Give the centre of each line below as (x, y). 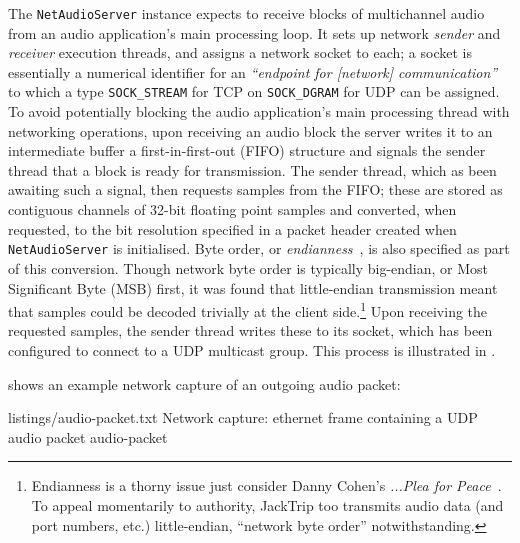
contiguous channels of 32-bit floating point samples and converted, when (232, 209)
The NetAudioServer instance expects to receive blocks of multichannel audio (246, 13)
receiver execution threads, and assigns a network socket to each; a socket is (240, 52)
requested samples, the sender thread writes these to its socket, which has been (250, 330)
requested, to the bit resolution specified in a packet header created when (232, 228)
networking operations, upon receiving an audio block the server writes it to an (250, 130)
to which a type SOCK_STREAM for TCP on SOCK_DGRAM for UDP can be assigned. (254, 91)
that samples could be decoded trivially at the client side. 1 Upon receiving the (248, 309)
